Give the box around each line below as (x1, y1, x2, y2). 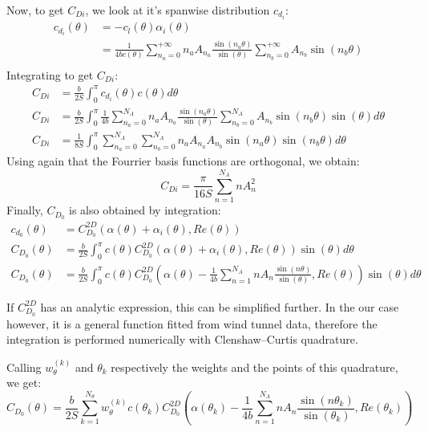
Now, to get (6, 2, 64, 18)
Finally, (6, 202, 43, 218)
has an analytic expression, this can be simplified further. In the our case (40, 298, 399, 315)
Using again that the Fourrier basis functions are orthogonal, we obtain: (6, 153, 360, 169)
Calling (6, 358, 42, 375)
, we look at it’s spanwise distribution (85, 2, 270, 18)
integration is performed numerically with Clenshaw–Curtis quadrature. (6, 331, 358, 348)
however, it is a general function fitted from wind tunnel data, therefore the (6, 315, 378, 332)
